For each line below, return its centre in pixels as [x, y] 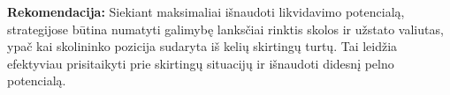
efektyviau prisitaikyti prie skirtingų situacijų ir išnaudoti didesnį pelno [201, 63]
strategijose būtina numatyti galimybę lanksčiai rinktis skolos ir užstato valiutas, [225, 29]
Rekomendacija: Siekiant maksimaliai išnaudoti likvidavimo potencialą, [206, 11]
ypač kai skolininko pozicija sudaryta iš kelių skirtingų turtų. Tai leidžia [202, 46]
